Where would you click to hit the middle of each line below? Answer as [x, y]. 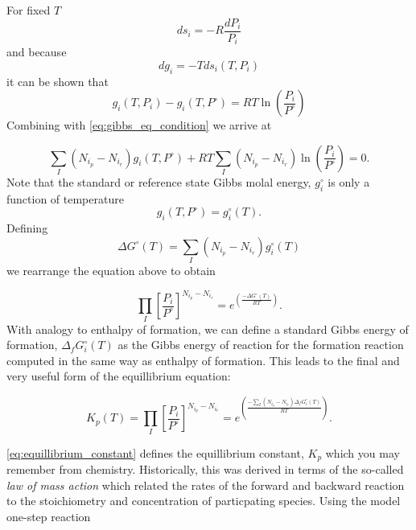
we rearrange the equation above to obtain [111, 271]
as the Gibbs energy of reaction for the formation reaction [261, 345]
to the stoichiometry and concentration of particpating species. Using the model [204, 501]
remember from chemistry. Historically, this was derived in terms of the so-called [205, 469]
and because [37, 52]
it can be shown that [58, 81]
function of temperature [65, 198]
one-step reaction [49, 516]
